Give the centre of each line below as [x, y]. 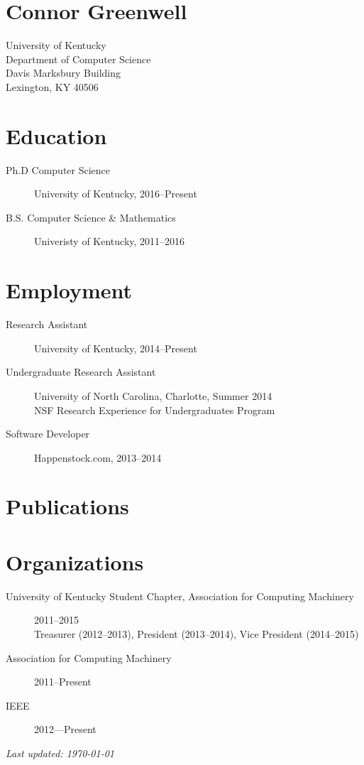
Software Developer [48, 434]
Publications [67, 506]
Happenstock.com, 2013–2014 [98, 457]
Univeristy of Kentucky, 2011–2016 [110, 241]
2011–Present [63, 682]
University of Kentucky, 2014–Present [116, 348]
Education [56, 135]
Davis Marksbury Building [64, 73]
